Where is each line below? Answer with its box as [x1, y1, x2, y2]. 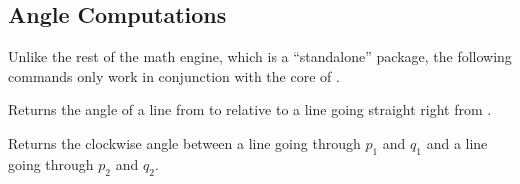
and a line [426, 132, 488, 153]
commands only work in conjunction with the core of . [8, 65, 340, 86]
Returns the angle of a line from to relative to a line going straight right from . [8, 99, 492, 120]
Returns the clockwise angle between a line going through [8, 132, 361, 153]
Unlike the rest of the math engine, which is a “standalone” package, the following [8, 46, 512, 67]
